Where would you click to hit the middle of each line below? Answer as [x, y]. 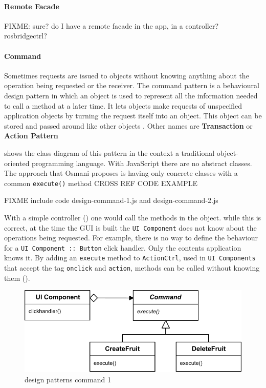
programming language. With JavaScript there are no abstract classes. [142, 163]
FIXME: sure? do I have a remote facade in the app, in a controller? [112, 25]
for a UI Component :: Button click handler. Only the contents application [123, 247]
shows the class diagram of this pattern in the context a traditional [109, 152]
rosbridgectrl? [26, 36]
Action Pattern [31, 136]
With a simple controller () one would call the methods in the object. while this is [133, 217]
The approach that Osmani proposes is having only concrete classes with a [121, 173]
